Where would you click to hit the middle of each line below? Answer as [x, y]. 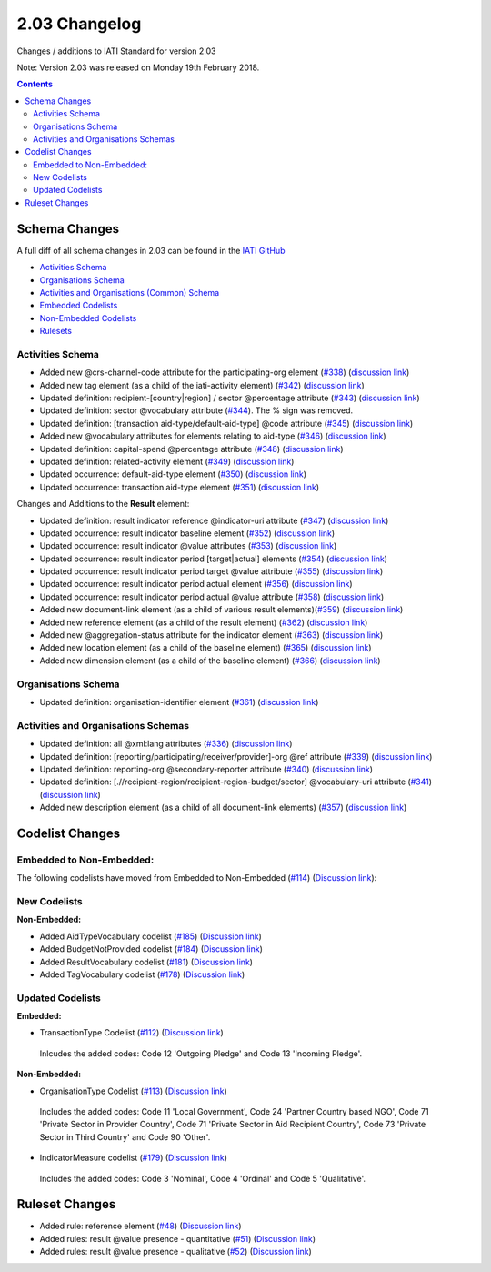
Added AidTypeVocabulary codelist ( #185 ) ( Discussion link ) [151, 936]
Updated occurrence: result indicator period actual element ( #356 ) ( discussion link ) [196, 584]
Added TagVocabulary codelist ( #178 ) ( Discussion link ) [142, 974]
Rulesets [56, 331]
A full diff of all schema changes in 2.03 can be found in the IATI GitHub [151, 250]
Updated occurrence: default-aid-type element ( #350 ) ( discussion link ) [173, 474]
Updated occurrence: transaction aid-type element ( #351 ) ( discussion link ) [180, 487]
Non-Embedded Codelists [88, 318]
